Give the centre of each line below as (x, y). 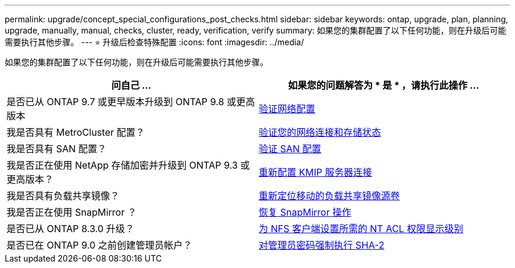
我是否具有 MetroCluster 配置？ (76, 132)
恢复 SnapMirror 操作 (305, 212)
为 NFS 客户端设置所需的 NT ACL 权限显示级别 (361, 229)
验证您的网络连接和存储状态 (320, 132)
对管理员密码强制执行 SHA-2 (322, 245)
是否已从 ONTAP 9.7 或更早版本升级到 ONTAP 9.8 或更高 (131, 102)
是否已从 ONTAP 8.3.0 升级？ (71, 229)
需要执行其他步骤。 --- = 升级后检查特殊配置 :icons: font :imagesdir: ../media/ (155, 42)
